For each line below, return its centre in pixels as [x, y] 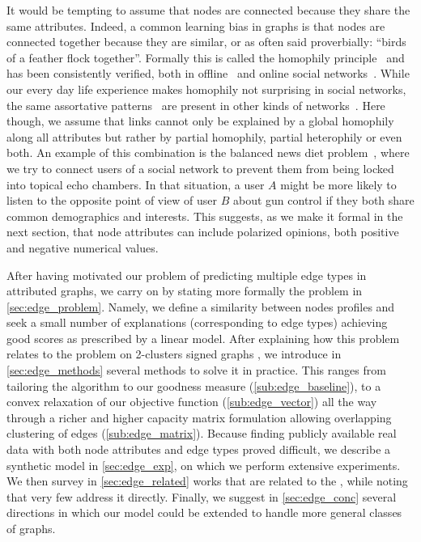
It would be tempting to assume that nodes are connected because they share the [208, 10]
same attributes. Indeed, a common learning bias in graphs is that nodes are [196, 25]
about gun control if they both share [324, 200]
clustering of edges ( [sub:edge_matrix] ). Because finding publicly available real [202, 433]
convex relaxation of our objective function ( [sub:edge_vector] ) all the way [192, 402]
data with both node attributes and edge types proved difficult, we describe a [199, 449]
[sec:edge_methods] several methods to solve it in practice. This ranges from [196, 370]
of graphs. [31, 528]
